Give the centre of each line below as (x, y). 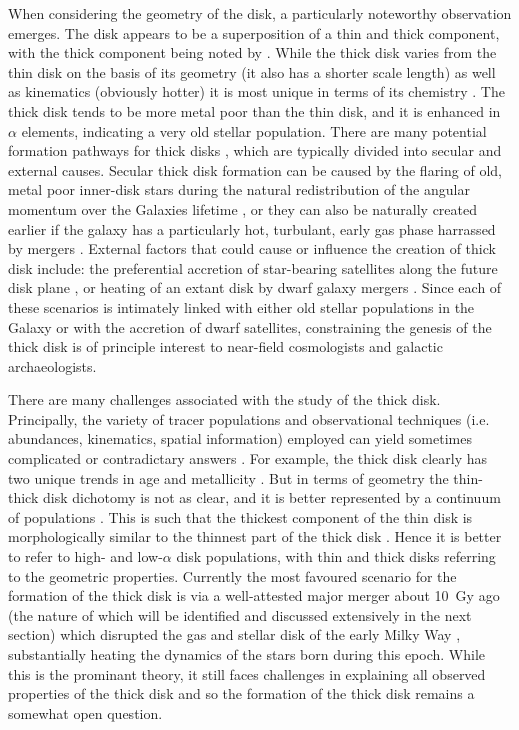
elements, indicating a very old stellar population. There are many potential (254, 130)
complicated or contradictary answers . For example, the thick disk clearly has (248, 458)
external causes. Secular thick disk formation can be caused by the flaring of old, (255, 169)
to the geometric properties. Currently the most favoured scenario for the (232, 575)
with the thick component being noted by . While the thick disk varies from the (252, 52)
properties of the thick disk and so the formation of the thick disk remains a (241, 693)
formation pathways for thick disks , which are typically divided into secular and (255, 150)
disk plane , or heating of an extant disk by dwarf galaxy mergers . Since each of (255, 287)
